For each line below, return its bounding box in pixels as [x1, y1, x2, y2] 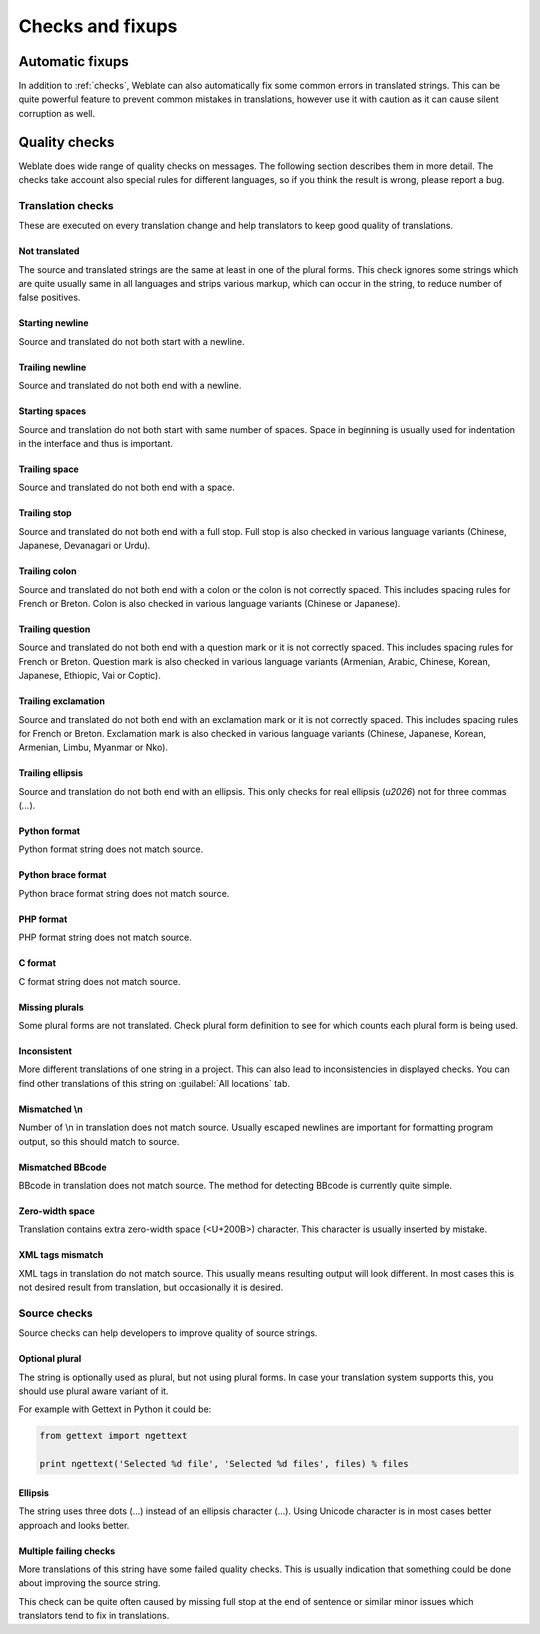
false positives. [18, 291, 81, 304]
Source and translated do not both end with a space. [18, 481, 235, 494]
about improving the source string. [18, 1577, 161, 1589]
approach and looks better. [18, 1519, 130, 1531]
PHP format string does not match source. [18, 931, 192, 944]
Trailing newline [18, 361, 87, 373]
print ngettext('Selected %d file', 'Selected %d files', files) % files [39, 1458, 409, 1470]
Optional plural [18, 1353, 82, 1365]
